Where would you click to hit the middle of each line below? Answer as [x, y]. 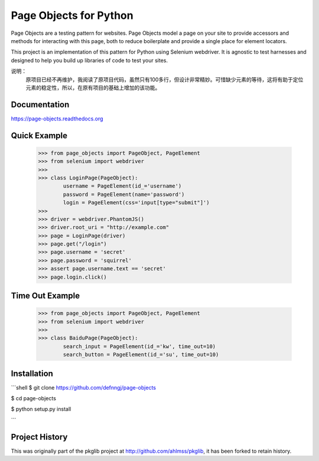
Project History [39, 437]
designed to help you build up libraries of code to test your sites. [89, 60]
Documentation [40, 104]
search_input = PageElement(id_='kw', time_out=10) [139, 346]
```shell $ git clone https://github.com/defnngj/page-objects [84, 387]
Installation [32, 373]
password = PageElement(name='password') [124, 194]
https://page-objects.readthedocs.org [57, 119]
